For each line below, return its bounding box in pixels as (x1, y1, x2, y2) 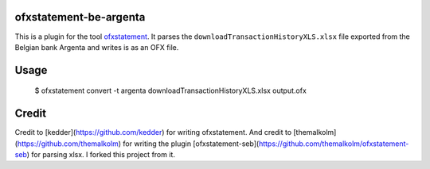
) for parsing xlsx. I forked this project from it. (26, 150, 175, 159)
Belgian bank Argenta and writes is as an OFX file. (14, 42, 179, 52)
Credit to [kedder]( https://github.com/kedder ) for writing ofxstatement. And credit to (14, 128, 292, 137)
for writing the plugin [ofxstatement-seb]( (123, 139, 260, 148)
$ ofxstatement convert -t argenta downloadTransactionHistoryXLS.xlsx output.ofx (34, 86, 307, 95)
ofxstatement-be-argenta (14, 10, 146, 24)
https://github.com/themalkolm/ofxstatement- (259, 139, 409, 148)
